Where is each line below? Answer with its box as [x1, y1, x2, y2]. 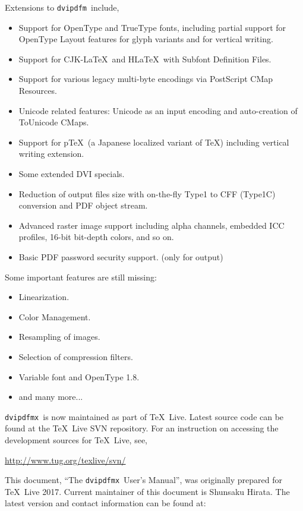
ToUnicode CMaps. [18, 116, 89, 128]
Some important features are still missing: [5, 270, 157, 283]
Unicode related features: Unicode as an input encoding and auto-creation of [18, 104, 298, 116]
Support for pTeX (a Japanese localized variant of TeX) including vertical [18, 135, 289, 148]
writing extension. [18, 147, 84, 160]
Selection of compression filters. [18, 350, 133, 362]
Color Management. [18, 310, 91, 323]
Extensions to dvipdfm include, [5, 1, 119, 13]
